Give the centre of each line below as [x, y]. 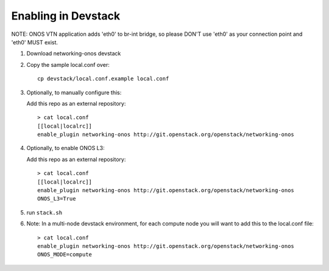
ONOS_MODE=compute [65, 255]
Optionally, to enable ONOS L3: [65, 148]
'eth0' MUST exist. [34, 42]
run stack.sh [44, 212]
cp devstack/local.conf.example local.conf [103, 79]
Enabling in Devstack [66, 16]
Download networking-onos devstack [74, 53]
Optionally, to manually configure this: [74, 92]
